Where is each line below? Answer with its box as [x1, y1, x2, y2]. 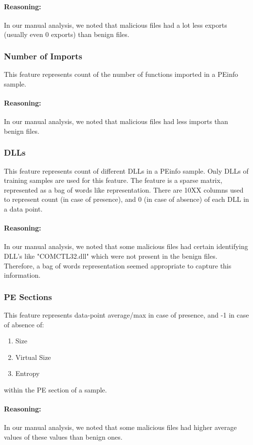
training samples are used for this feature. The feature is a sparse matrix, [4, 175, 222, 185]
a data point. [4, 203, 43, 214]
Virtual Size [15, 352, 51, 362]
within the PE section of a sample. [4, 384, 107, 394]
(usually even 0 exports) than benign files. [4, 29, 129, 39]
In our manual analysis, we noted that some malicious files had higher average [4, 422, 237, 432]
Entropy [15, 368, 40, 378]
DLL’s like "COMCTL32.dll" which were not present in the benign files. [4, 250, 217, 261]
